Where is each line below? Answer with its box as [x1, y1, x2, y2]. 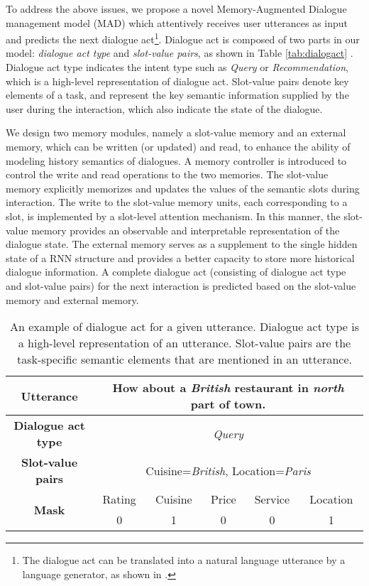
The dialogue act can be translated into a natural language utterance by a [22, 553, 346, 568]
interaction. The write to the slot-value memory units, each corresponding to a [6, 195, 348, 210]
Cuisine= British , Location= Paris [145, 462, 311, 479]
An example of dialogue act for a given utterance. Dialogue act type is [10, 318, 359, 335]
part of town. [190, 396, 266, 413]
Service [254, 491, 290, 508]
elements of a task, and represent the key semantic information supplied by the [6, 87, 349, 102]
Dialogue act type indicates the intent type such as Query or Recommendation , [6, 60, 348, 75]
